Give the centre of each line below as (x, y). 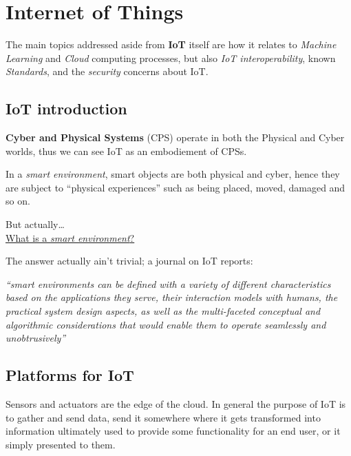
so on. (18, 201)
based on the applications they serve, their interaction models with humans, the (172, 297)
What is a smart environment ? (70, 237)
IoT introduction (66, 108)
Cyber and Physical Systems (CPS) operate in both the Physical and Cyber (175, 137)
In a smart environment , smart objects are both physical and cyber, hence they (173, 174)
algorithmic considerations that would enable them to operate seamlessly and (166, 324)
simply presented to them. (61, 444)
